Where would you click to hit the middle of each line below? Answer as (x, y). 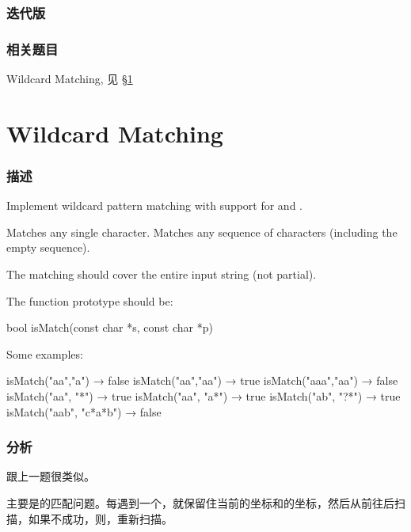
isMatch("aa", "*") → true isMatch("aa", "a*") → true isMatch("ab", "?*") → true (204, 396)
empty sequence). (48, 247)
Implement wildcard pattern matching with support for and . (154, 205)
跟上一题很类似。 (51, 476)
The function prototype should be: (90, 300)
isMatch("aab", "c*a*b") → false (84, 411)
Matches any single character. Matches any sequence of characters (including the (202, 232)
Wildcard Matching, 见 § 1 (70, 79)
